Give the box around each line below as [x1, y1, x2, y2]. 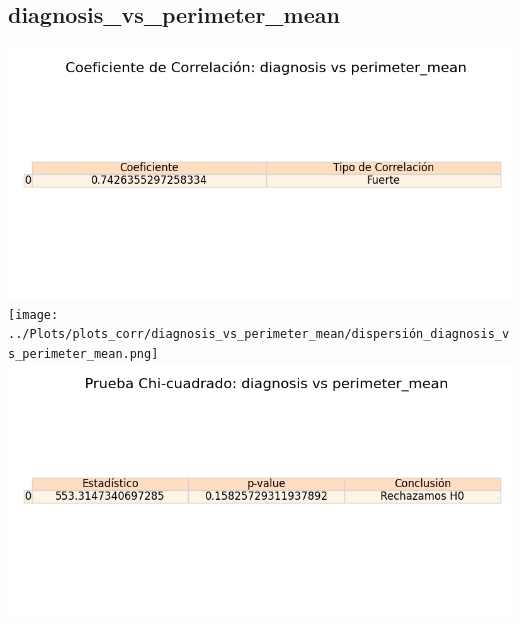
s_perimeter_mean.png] [8, 347, 159, 362]
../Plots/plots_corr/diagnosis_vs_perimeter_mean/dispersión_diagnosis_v [8, 327, 510, 342]
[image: [8, 307, 59, 322]
